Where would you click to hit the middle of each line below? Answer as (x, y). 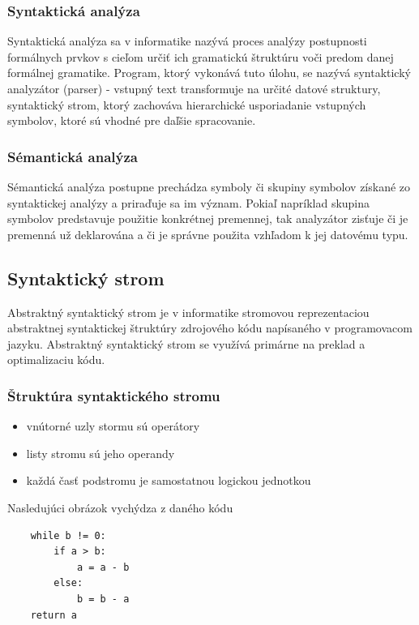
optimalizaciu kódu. (56, 360)
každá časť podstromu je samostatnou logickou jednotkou (169, 480)
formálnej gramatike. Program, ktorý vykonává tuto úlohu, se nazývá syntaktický (209, 73)
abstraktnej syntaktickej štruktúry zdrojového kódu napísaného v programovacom (210, 328)
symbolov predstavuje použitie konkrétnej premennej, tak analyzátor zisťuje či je (208, 218)
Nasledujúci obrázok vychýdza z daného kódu (120, 507)
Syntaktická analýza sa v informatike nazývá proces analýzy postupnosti (187, 41)
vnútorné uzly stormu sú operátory (113, 426)
